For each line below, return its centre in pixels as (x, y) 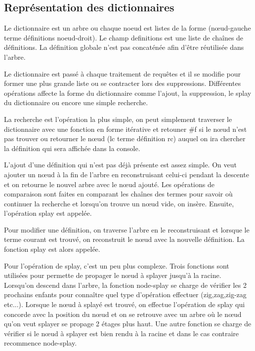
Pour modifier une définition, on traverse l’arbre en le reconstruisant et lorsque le (127, 229)
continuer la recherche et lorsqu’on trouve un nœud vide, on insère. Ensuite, (119, 203)
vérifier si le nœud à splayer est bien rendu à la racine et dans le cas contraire (122, 333)
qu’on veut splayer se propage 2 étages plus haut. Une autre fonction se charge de (128, 324)
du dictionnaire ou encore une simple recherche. (76, 102)
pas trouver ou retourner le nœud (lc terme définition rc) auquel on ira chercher (125, 138)
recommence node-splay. (41, 343)
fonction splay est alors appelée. (52, 249)
